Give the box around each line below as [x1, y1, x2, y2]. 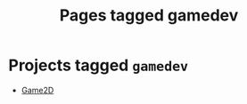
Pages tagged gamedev [59, 5, 239, 26]
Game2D [21, 84, 54, 95]
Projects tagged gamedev [8, 55, 189, 76]
